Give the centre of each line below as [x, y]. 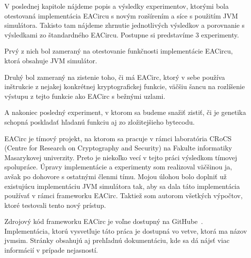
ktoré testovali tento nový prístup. [55, 205]
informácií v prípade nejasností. [51, 250]
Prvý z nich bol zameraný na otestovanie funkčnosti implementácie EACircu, [119, 51]
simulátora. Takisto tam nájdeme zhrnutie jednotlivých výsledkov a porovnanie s [125, 25]
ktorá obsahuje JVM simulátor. [51, 60]
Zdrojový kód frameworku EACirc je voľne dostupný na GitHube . [104, 221]
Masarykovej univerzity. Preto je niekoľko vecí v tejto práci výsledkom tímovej [121, 157]
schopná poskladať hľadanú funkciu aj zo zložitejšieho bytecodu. [100, 121]
